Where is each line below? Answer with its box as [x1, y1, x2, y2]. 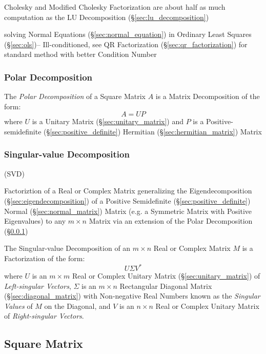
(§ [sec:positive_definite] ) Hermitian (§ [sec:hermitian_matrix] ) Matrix [44, 126, 262, 136]
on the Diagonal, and [44, 300, 111, 311]
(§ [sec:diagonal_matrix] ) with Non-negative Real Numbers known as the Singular [4, 290, 260, 301]
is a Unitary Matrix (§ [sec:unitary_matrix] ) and [32, 116, 184, 127]
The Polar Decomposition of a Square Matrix [4, 91, 146, 102]
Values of [4, 300, 33, 311]
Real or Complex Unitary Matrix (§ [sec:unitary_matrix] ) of [72, 270, 260, 281]
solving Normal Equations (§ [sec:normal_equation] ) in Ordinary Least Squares [4, 29, 252, 40]
